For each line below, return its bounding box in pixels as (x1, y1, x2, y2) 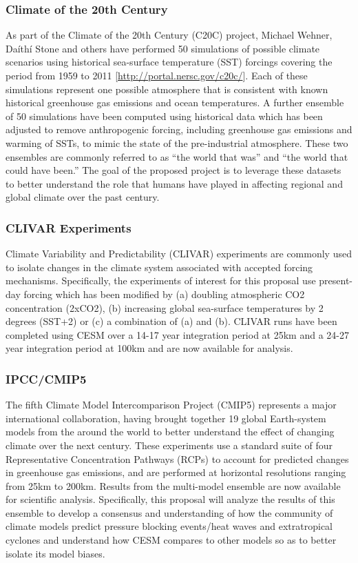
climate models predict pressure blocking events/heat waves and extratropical (6, 519, 333, 533)
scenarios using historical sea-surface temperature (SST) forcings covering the (6, 55, 333, 69)
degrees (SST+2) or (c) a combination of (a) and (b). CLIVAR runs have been (6, 314, 337, 328)
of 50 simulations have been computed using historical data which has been (6, 108, 323, 123)
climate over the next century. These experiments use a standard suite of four (6, 437, 333, 452)
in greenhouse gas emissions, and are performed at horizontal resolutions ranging (6, 465, 346, 480)
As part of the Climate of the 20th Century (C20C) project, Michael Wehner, (6, 28, 333, 42)
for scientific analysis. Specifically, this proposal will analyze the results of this (6, 492, 335, 506)
